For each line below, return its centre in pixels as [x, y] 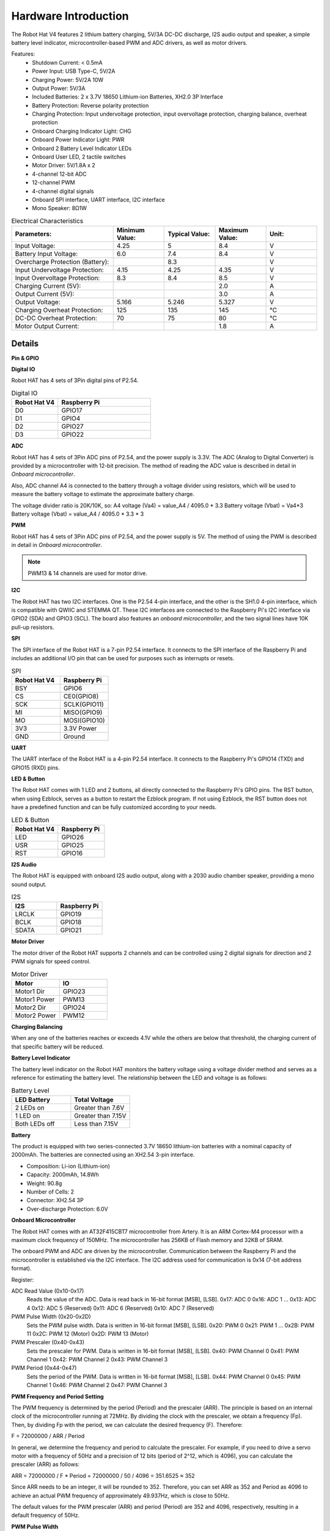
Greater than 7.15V [100, 1116]
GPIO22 [73, 435]
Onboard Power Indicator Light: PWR [78, 140]
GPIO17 [72, 410]
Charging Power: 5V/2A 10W [68, 80]
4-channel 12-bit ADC [59, 174]
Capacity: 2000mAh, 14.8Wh [63, 1175]
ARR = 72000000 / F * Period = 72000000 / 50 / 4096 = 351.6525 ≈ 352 [103, 1475]
